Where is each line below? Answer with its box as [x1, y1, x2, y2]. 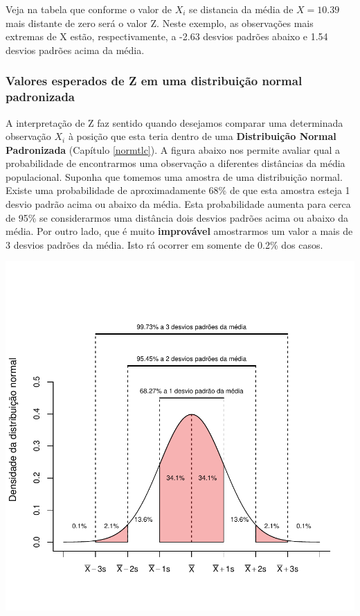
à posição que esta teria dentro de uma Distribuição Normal [68, 129, 336, 143]
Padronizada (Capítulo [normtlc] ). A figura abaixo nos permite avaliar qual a [6, 142, 340, 157]
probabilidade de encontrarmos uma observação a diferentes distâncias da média [6, 156, 345, 170]
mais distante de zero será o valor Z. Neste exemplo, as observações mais [6, 15, 314, 30]
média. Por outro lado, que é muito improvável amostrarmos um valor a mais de [6, 224, 353, 238]
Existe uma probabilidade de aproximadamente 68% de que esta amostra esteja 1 [6, 183, 350, 197]
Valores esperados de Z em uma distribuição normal [6, 72, 303, 89]
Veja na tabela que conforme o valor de [6, 2, 172, 16]
